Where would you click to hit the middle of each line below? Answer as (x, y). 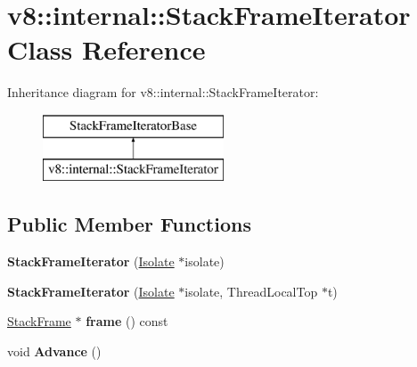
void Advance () (54, 351)
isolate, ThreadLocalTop (251, 291)
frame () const (127, 321)
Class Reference (106, 49)
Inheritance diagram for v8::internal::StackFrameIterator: (163, 92)
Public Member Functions (129, 224)
